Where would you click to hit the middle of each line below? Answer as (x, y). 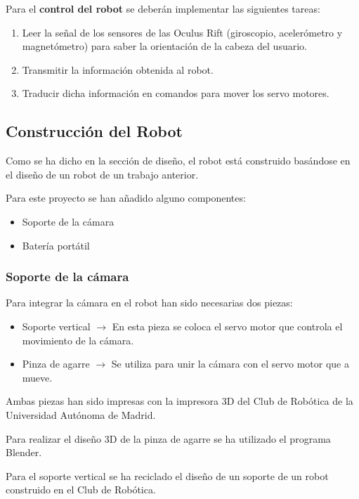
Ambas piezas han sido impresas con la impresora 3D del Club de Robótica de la (179, 401)
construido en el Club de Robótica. (81, 490)
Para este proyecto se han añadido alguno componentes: (126, 198)
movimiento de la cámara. (78, 340)
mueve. (37, 377)
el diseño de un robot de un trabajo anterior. (102, 174)
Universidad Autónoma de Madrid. (81, 414)
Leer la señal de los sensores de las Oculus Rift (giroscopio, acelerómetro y (182, 32)
